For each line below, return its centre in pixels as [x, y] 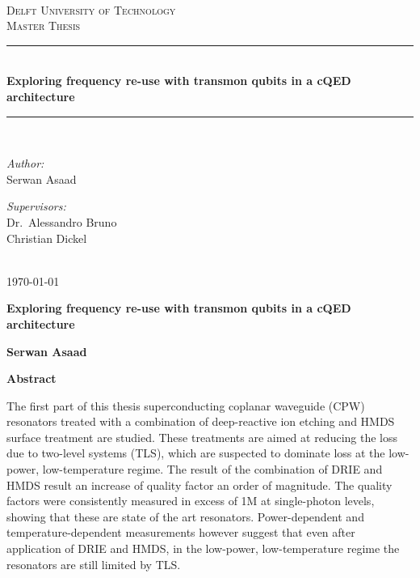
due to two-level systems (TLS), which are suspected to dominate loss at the [196, 453]
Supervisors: [36, 206]
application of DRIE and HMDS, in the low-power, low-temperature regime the [203, 548]
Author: [25, 163]
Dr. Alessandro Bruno [62, 221]
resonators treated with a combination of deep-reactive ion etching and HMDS [201, 421]
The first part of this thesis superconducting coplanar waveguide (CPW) [186, 405]
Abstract [31, 378]
